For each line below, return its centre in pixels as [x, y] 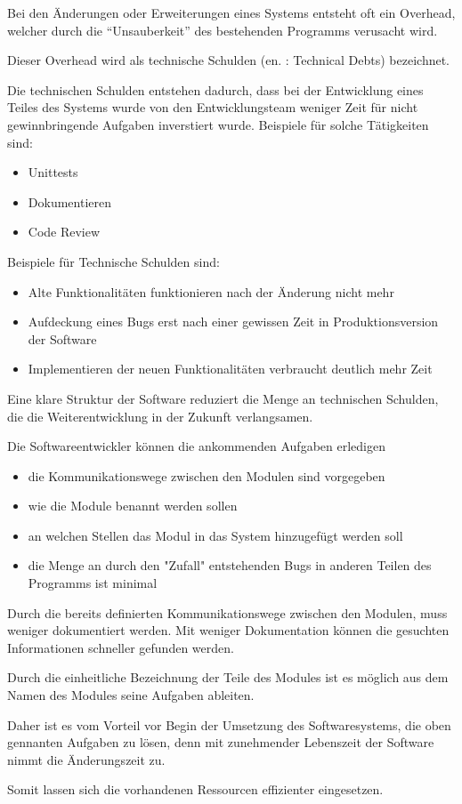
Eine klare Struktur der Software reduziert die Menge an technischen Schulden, [223, 398]
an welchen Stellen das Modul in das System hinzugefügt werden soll [215, 535]
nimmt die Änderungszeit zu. [86, 759]
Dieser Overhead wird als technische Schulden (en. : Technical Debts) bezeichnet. [228, 60]
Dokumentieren [69, 201]
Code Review [64, 232]
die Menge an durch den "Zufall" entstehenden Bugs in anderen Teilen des [230, 565]
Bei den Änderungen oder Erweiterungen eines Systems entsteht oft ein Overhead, [231, 12]
